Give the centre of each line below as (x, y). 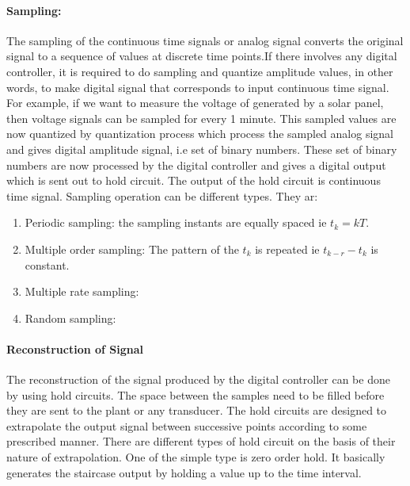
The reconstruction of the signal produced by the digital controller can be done (198, 379)
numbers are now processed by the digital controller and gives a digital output (196, 165)
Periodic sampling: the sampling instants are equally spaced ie (176, 222)
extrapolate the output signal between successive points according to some (187, 425)
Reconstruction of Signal (75, 348)
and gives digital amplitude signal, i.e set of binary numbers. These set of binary (202, 149)
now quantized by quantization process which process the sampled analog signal (200, 134)
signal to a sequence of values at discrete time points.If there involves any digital (202, 56)
